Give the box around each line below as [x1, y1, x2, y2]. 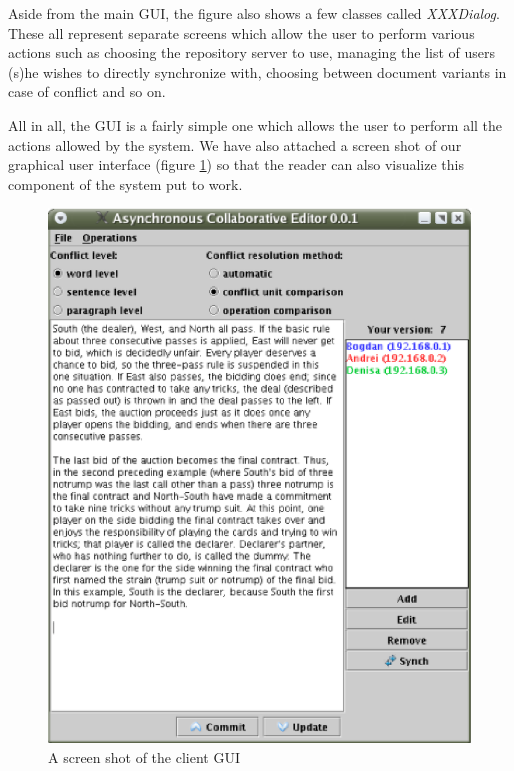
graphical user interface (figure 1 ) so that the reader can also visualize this [8, 154, 464, 175]
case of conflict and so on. [8, 81, 166, 102]
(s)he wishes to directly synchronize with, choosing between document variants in [8, 61, 507, 82]
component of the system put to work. [8, 173, 243, 194]
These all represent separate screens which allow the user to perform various [8, 22, 475, 43]
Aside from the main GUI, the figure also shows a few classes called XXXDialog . [8, 3, 500, 23]
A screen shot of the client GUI [48, 746, 240, 767]
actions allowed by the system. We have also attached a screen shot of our [8, 134, 462, 155]
